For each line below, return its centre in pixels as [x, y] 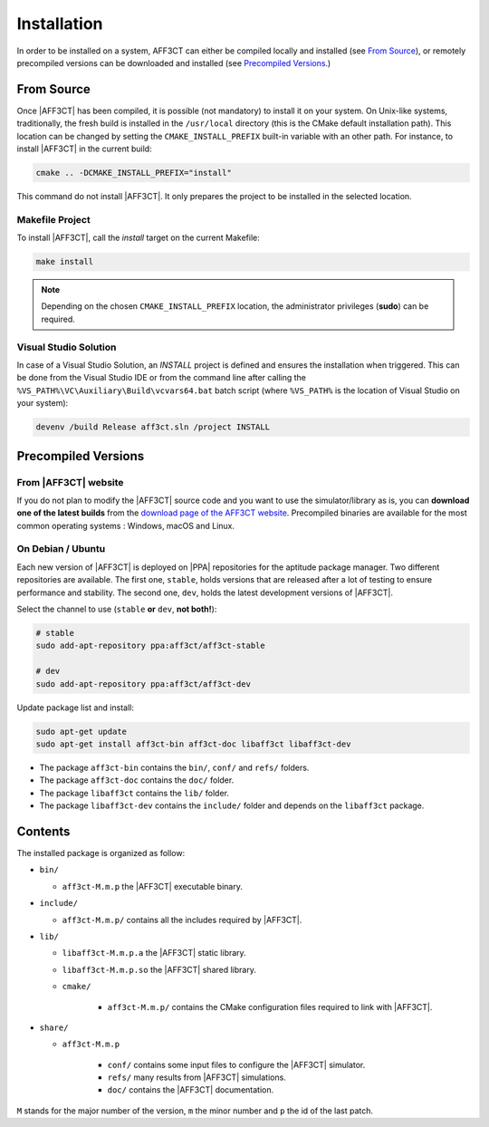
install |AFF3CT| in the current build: [85, 149]
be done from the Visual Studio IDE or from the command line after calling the [162, 378]
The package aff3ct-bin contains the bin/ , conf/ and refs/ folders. [174, 767]
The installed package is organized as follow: [101, 852]
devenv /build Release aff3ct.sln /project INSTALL [153, 427]
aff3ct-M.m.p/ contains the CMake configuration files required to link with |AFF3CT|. [270, 1007]
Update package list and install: [76, 708]
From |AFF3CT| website [70, 482]
